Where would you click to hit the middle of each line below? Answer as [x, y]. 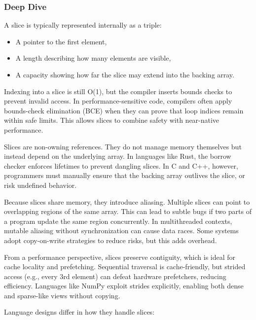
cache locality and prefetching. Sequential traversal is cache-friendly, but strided [125, 267]
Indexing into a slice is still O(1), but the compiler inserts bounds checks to [118, 91]
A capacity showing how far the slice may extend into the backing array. [125, 74]
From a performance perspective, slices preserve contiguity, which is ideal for [120, 257]
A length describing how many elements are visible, [93, 58]
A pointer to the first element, [61, 41]
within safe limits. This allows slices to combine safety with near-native [112, 120]
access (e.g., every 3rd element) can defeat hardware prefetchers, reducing [115, 276]
